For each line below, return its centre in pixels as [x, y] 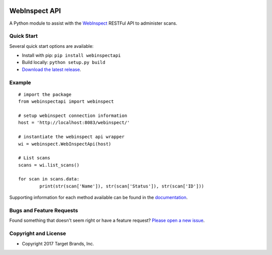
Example [20, 82]
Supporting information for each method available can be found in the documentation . [98, 198]
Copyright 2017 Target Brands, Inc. [58, 243]
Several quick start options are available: [51, 46]
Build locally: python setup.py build [64, 62]
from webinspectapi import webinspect [66, 102]
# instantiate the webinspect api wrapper [72, 137]
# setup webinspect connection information [73, 115]
